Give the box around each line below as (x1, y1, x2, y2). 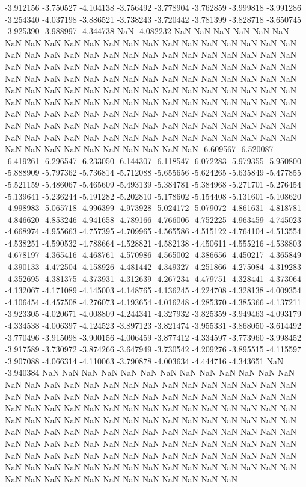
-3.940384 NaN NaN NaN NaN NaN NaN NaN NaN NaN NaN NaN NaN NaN (5, 366, 295, 379)
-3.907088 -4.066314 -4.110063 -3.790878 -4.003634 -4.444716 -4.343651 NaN (5, 354, 284, 367)
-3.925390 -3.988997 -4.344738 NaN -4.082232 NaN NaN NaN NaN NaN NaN (5, 25, 289, 37)
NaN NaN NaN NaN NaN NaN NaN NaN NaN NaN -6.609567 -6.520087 (5, 142, 274, 155)
